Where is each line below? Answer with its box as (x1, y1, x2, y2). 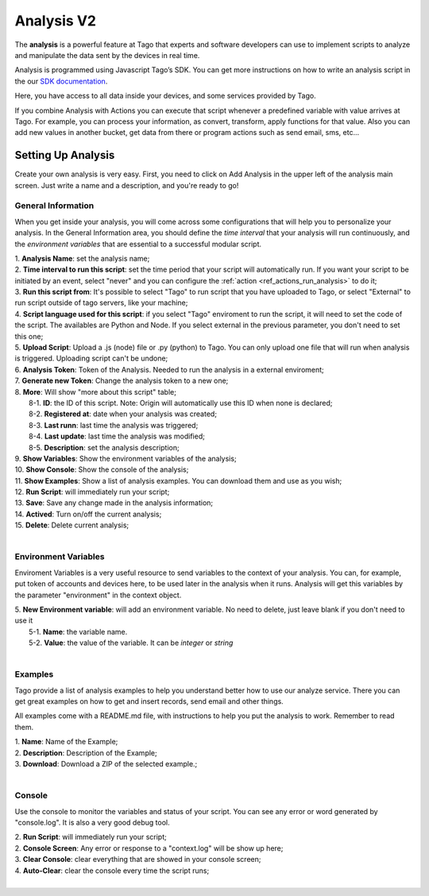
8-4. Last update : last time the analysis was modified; (29, 431, 206, 441)
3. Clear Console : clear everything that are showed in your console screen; (14, 855, 261, 864)
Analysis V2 (14, 12, 97, 29)
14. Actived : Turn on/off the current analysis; (14, 509, 162, 519)
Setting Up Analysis (14, 149, 115, 162)
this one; (14, 331, 44, 341)
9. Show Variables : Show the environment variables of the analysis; (14, 454, 238, 463)
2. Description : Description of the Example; (14, 747, 158, 758)
